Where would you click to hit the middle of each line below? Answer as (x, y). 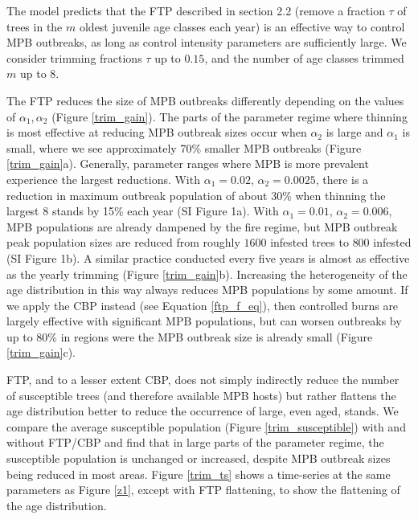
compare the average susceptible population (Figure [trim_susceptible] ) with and (206, 426)
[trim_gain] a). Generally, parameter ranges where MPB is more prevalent (188, 163)
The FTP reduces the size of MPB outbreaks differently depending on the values (205, 100)
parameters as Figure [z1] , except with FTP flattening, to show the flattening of (203, 490)
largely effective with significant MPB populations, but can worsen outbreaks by (204, 321)
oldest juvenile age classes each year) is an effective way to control (242, 26)
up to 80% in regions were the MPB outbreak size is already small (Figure (190, 336)
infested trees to (309, 242)
